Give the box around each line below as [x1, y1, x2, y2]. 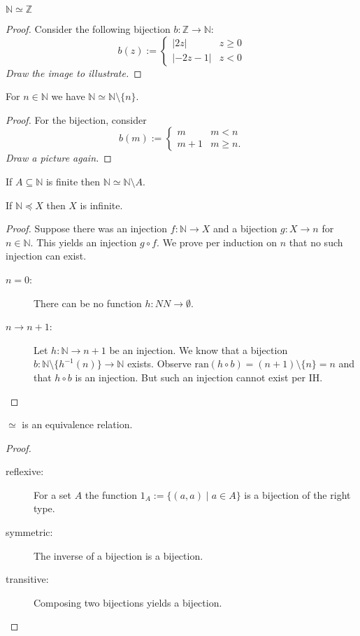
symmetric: [6, 525, 53, 539]
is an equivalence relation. [22, 417, 133, 432]
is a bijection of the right [244, 487, 351, 502]
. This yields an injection [30, 234, 137, 249]
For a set [34, 487, 71, 502]
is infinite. [80, 197, 123, 212]
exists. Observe [127, 356, 192, 371]
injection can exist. [6, 248, 87, 263]
